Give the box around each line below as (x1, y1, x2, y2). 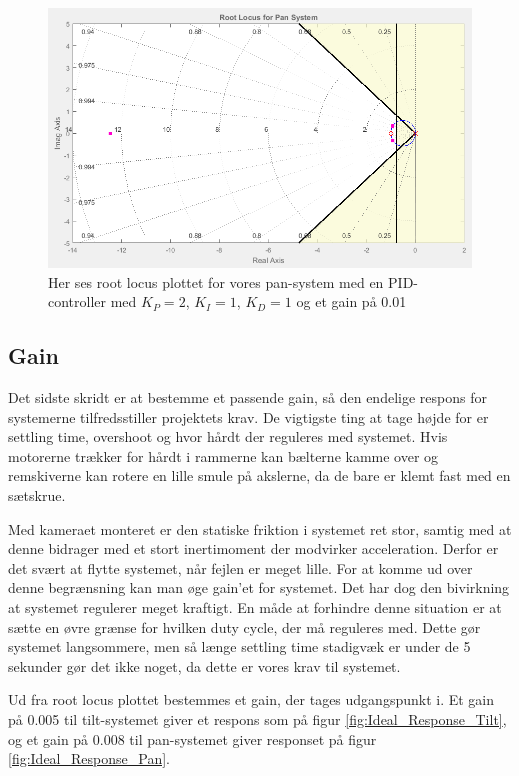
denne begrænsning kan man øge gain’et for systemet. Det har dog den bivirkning (8, 577, 510, 598)
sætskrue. (8, 485, 66, 506)
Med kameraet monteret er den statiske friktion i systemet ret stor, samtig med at (8, 518, 512, 539)
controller (48, 291, 107, 312)
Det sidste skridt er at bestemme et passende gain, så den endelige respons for (8, 387, 487, 408)
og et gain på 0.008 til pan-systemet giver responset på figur (8, 728, 377, 749)
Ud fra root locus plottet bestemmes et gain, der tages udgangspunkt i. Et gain (8, 689, 495, 710)
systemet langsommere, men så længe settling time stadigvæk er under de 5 (8, 636, 471, 657)
